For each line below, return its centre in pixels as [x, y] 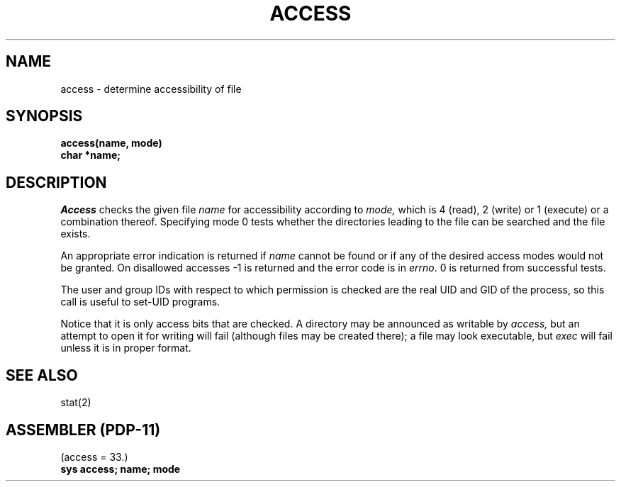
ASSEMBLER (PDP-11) [83, 430]
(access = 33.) [94, 457]
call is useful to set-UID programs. [140, 302]
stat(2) [76, 403]
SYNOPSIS [44, 116]
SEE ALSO [42, 375]
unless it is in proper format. [126, 348]
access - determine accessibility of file [151, 89]
